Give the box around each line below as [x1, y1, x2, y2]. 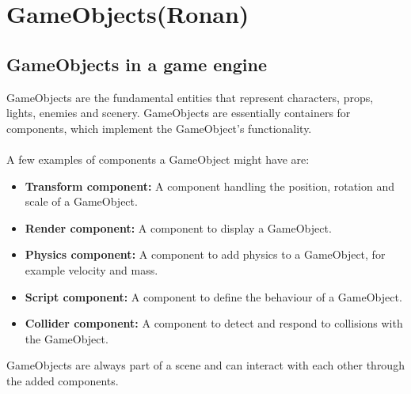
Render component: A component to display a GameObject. [25, 219, 332, 236]
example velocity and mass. [25, 261, 158, 278]
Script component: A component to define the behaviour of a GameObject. [25, 288, 402, 305]
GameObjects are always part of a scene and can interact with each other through [6, 357, 405, 373]
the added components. [6, 372, 119, 388]
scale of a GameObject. [25, 193, 138, 210]
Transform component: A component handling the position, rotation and [25, 177, 395, 194]
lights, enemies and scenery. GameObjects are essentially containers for [6, 104, 351, 121]
